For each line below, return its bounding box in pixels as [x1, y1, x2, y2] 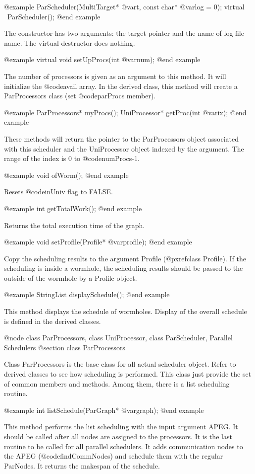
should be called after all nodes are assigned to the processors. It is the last [4, 431, 232, 441]
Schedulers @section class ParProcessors [4, 342, 125, 352]
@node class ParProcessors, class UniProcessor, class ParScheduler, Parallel [4, 332, 233, 343]
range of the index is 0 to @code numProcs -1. [4, 153, 140, 163]
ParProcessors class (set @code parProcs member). [4, 90, 156, 101]
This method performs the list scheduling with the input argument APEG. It [4, 421, 238, 432]
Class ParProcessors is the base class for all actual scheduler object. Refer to [4, 359, 236, 369]
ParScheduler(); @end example [7, 11, 101, 21]
